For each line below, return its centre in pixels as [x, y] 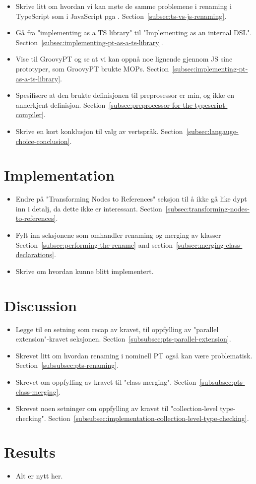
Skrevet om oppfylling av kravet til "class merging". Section [106, 381]
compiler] [30, 114]
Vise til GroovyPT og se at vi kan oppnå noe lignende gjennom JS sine [124, 59]
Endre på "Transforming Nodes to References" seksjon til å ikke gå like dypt [131, 199]
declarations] [35, 254]
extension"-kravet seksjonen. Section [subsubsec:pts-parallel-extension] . [123, 339]
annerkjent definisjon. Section [61, 104]
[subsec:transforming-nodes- [207, 208]
